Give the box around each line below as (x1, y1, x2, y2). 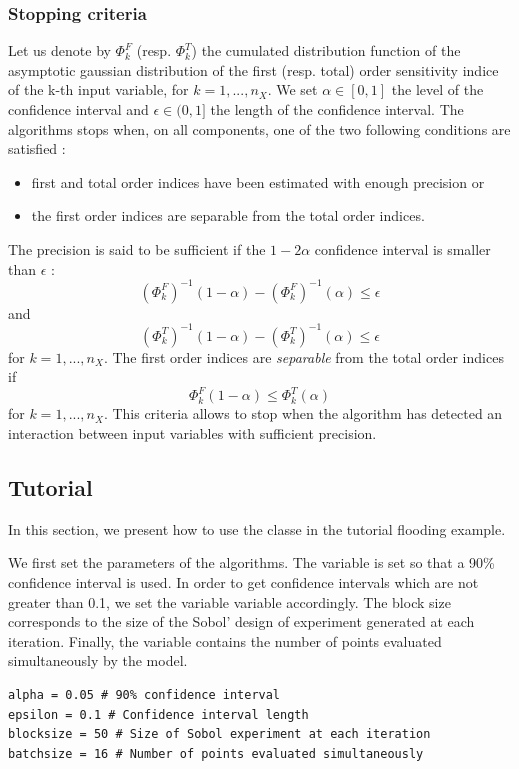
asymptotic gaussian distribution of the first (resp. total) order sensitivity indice (8, 59, 499, 80)
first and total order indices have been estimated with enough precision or (31, 171, 485, 192)
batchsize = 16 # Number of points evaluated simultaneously (8, 746, 424, 761)
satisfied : (8, 138, 66, 159)
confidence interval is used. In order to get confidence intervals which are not (8, 572, 479, 593)
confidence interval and (8, 99, 149, 119)
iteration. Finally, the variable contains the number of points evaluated (8, 630, 442, 651)
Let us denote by (8, 40, 111, 61)
